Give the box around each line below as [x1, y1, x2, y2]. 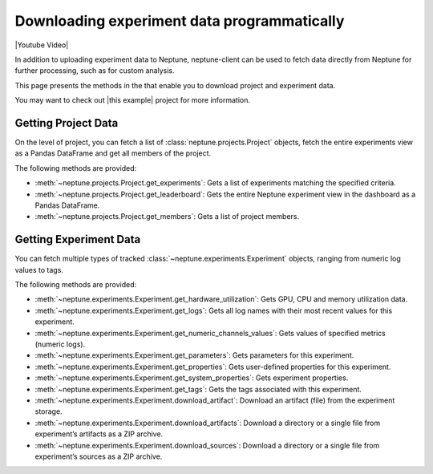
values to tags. [14, 265, 64, 274]
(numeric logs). [34, 339, 86, 349]
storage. [34, 407, 63, 416]
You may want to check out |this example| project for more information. [14, 95, 251, 105]
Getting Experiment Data [14, 233, 141, 246]
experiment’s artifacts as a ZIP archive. [34, 429, 164, 439]
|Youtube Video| [14, 40, 69, 50]
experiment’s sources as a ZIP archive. [34, 452, 163, 461]
